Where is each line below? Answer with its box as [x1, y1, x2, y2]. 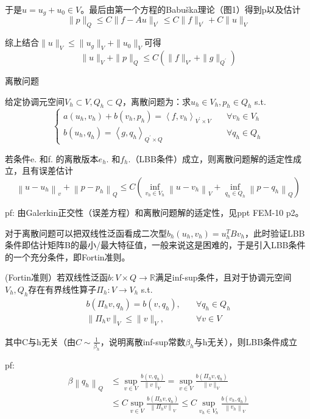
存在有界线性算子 [28, 282, 97, 295]
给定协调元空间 [5, 95, 65, 107]
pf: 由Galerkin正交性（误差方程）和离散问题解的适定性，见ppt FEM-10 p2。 [5, 206, 304, 218]
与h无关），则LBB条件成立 [194, 335, 298, 348]
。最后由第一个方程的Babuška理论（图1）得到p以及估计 [80, 3, 301, 15]
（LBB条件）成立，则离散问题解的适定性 [130, 152, 293, 165]
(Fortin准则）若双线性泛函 [5, 271, 108, 284]
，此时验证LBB [244, 226, 305, 239]
